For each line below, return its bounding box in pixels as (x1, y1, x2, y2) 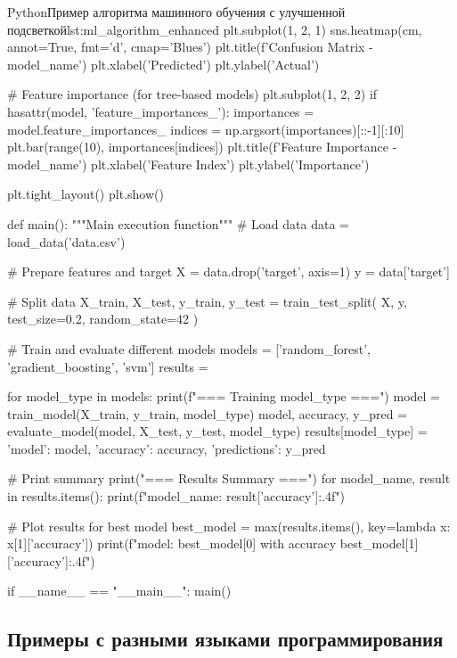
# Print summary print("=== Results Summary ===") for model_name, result (7, 469, 451, 488)
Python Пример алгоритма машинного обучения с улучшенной (7, 3, 346, 21)
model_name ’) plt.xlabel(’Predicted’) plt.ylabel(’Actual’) (7, 54, 320, 73)
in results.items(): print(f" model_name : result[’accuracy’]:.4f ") (7, 487, 345, 506)
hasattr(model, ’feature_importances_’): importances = (7, 102, 314, 120)
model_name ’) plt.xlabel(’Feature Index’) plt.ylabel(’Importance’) (7, 154, 370, 173)
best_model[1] (339, 534, 419, 553)
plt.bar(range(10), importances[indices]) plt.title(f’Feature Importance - (7, 137, 397, 156)
